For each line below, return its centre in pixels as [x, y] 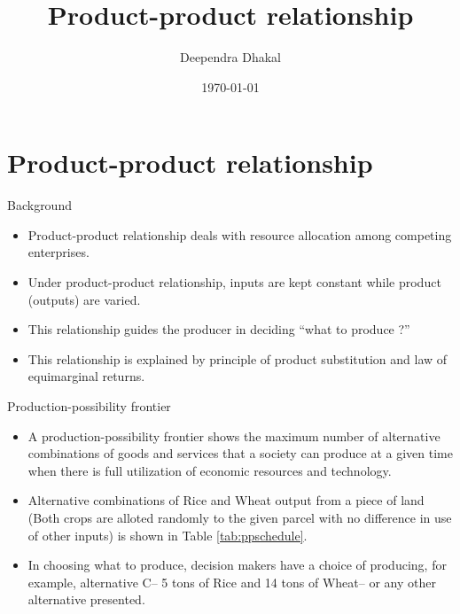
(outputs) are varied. [84, 299]
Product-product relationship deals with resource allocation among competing [240, 234]
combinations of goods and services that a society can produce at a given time [240, 453]
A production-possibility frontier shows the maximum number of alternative [234, 435]
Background [39, 205]
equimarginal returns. [86, 376]
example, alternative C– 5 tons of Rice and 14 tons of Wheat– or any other [232, 582]
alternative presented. [86, 599]
